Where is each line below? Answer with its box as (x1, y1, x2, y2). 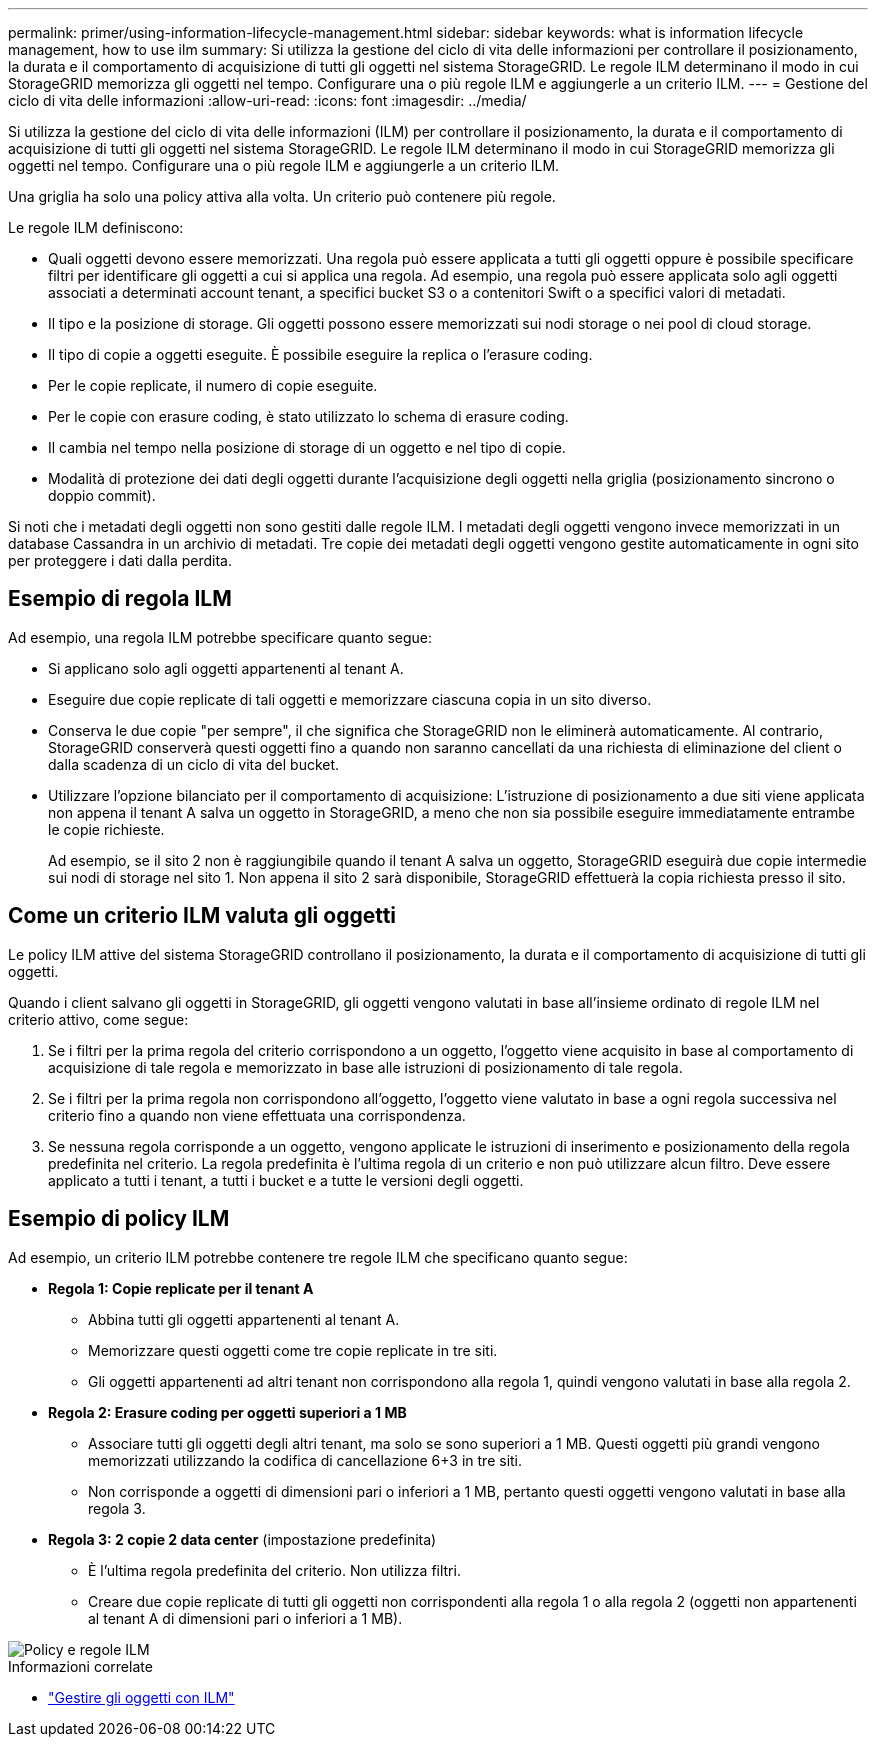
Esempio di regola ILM (8, 586, 232, 612)
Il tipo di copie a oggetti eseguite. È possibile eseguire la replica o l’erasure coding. (48, 346, 593, 363)
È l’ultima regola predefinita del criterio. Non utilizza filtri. (88, 1561, 461, 1579)
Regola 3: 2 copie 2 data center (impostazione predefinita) (48, 1530, 437, 1548)
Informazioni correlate (8, 1657, 153, 1675)
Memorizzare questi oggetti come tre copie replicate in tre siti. (88, 1341, 498, 1359)
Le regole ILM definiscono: (8, 219, 184, 236)
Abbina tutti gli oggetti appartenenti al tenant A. (88, 1310, 400, 1328)
